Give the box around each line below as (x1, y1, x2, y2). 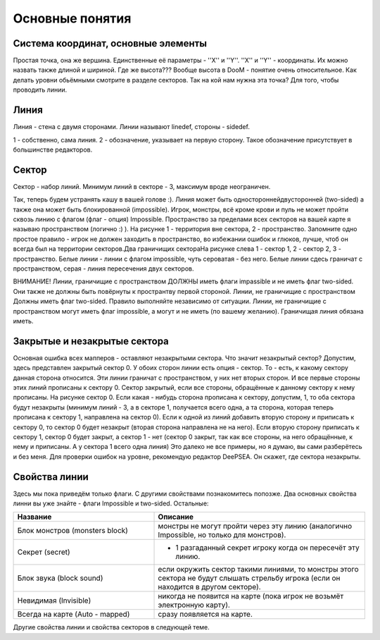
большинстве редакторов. (13, 145, 93, 154)
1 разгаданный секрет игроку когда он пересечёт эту (175, 543, 360, 553)
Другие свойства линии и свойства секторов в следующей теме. (13, 623, 210, 632)
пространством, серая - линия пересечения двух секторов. (13, 264, 194, 273)
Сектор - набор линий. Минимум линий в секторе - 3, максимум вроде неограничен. (13, 182, 271, 190)
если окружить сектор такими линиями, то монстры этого (158, 565, 359, 574)
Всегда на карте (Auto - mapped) (17, 610, 130, 620)
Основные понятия (13, 11, 132, 26)
